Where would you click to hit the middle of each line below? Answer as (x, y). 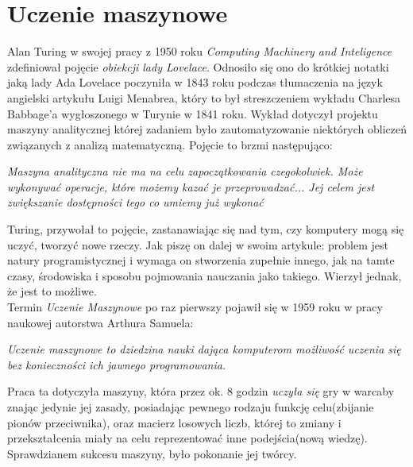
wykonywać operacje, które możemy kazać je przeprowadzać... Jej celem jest (191, 186)
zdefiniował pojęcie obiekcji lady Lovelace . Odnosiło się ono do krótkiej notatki (198, 66)
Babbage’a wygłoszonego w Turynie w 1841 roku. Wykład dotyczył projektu (193, 113)
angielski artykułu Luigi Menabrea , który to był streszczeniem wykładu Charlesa (204, 97)
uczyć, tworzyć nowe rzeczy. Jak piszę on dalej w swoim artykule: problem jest (198, 244)
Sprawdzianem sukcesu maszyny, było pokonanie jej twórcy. (152, 453)
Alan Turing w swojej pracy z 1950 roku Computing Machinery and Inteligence (200, 51)
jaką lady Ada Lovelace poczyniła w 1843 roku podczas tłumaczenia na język (195, 82)
